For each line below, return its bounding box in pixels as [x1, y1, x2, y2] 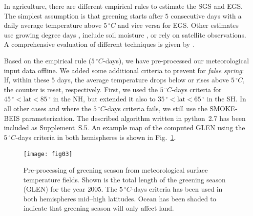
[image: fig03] [23, 151, 73, 158]
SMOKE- [210, 103, 237, 113]
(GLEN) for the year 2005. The [23, 184, 117, 194]
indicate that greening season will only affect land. [23, 203, 174, 213]
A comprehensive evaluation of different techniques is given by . [4, 39, 194, 49]
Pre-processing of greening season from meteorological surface [23, 164, 208, 175]
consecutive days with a [170, 10, 242, 20]
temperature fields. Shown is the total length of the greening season [23, 174, 226, 184]
